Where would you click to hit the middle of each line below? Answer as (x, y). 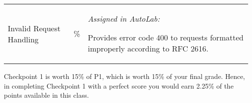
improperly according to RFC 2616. (148, 48)
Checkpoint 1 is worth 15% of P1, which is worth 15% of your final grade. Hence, (125, 76)
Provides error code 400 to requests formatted (166, 37)
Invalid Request (34, 28)
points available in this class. (47, 95)
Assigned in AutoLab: (124, 19)
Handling (23, 39)
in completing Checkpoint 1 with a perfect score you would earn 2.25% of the (119, 85)
